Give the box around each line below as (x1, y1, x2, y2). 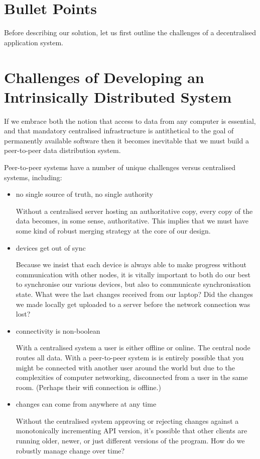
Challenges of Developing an (4, 66, 204, 87)
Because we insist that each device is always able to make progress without (16, 259, 247, 270)
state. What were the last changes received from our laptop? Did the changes (16, 288, 253, 299)
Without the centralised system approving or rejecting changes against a (16, 415, 239, 426)
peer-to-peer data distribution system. (4, 145, 121, 156)
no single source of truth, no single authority (16, 189, 153, 199)
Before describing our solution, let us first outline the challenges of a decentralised (4, 27, 256, 38)
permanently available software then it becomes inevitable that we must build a (4, 135, 249, 145)
